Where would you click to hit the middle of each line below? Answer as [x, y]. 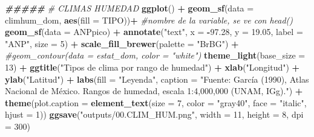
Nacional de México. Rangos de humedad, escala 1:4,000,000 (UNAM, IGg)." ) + [154, 91]
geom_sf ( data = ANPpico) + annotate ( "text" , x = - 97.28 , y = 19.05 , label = [154, 32]
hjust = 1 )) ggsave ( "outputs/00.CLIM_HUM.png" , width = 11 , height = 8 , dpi [154, 114]
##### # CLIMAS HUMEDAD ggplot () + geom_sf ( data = [129, 8]
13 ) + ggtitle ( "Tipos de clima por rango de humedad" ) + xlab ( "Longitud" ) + [152, 67]
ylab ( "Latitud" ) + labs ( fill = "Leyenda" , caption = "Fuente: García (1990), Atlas [157, 79]
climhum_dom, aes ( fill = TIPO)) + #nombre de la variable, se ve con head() [149, 20]
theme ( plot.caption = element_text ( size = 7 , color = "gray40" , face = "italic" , [156, 102]
